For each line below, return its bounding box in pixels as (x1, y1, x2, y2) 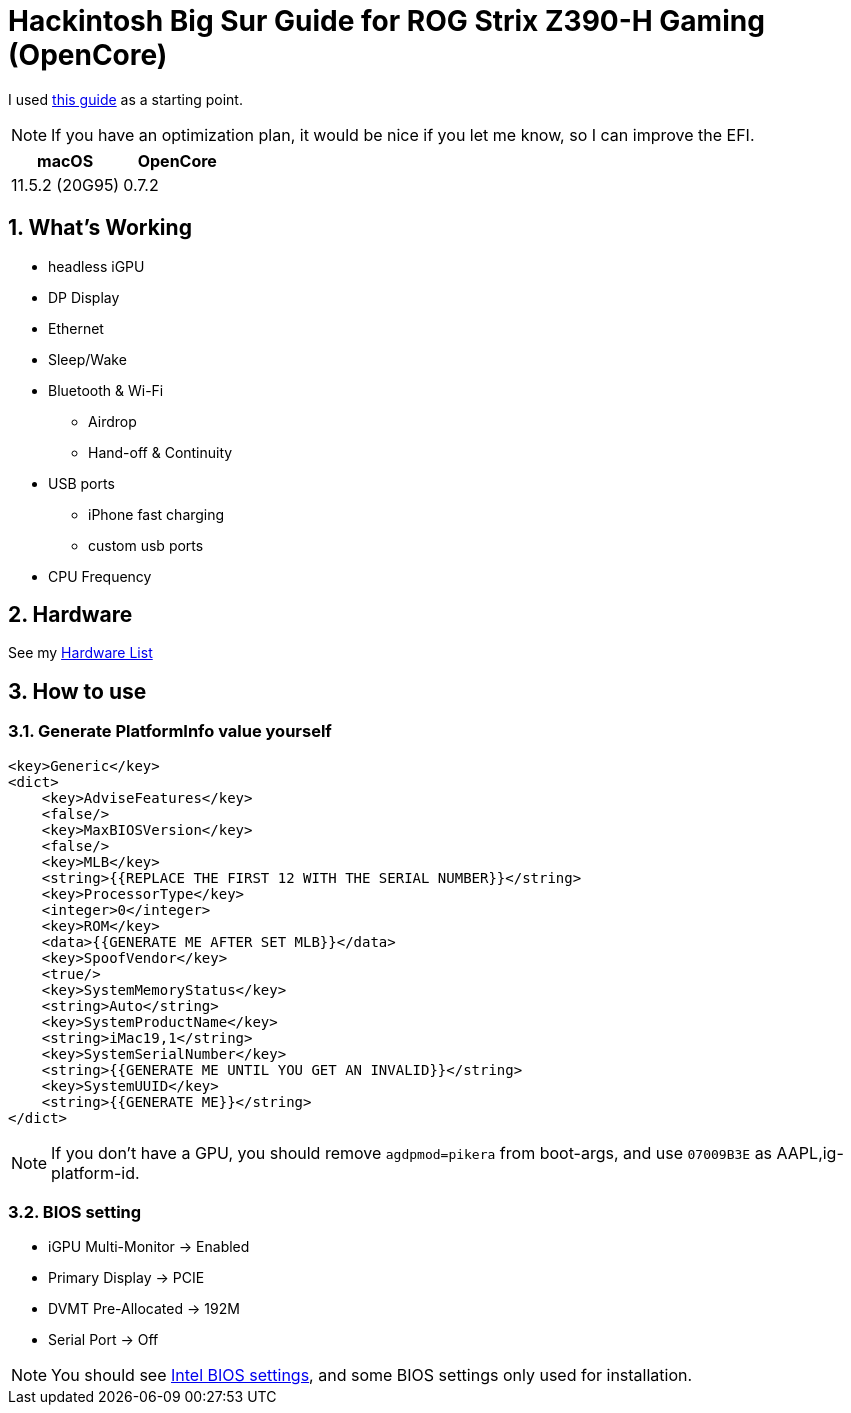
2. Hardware (8, 602, 133, 628)
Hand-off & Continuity (88, 443, 233, 461)
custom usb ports (88, 536, 204, 554)
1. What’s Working (8, 215, 192, 241)
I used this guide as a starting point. (8, 90, 243, 108)
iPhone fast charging (88, 505, 225, 523)
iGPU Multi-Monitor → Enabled (48, 1238, 250, 1256)
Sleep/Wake (48, 350, 127, 368)
